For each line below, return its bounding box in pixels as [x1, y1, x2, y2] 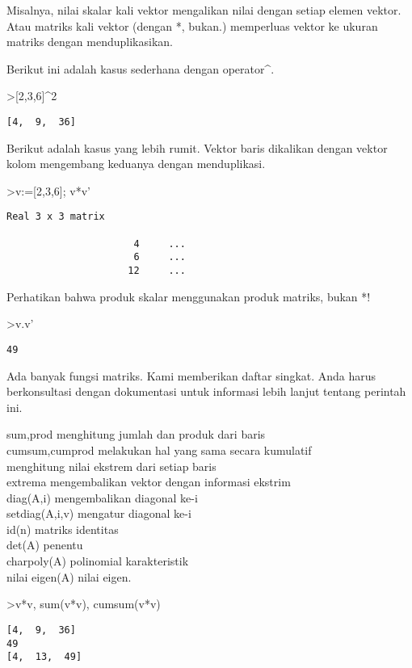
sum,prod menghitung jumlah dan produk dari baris [6, 426, 266, 443]
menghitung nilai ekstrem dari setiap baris [6, 457, 217, 474]
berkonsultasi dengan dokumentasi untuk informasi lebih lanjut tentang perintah [6, 383, 406, 400]
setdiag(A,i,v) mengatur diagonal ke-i [6, 505, 191, 522]
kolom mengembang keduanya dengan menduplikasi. [6, 155, 266, 172]
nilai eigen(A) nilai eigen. [6, 568, 132, 585]
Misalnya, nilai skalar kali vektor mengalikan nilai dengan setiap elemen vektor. [6, 2, 401, 18]
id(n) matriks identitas [6, 520, 119, 537]
